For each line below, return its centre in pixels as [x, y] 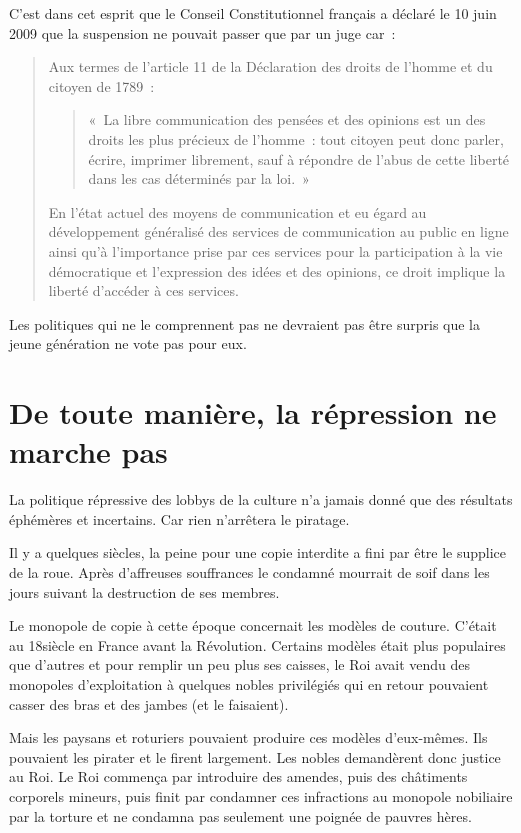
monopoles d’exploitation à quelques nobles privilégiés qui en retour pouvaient [249, 683]
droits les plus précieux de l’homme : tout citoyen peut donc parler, [296, 138]
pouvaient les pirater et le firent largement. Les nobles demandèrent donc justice [255, 756]
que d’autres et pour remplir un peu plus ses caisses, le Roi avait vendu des [239, 664]
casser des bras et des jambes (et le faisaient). [149, 703]
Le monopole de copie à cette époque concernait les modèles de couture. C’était [253, 625]
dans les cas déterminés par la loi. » [199, 178]
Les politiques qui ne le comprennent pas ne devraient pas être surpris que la [245, 323]
